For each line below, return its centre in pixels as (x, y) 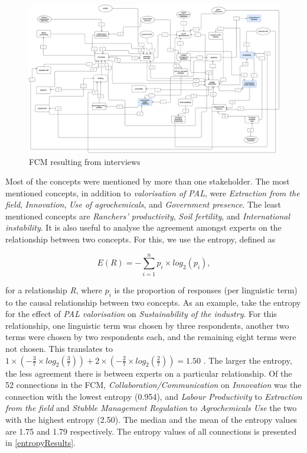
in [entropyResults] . (41, 443)
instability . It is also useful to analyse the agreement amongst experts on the (143, 227)
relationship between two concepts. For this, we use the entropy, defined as (141, 239)
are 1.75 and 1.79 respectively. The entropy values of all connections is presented (151, 431)
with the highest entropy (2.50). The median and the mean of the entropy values (151, 419)
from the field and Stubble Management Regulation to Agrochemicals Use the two (151, 408)
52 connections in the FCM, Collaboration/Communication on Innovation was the (153, 385)
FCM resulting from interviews (85, 161)
